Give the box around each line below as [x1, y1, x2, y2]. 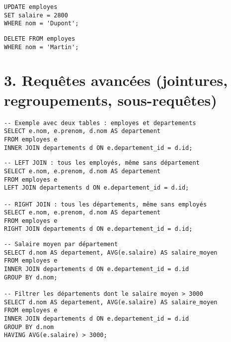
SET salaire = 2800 [4, 11, 68, 19]
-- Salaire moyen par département [4, 241, 118, 248]
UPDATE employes [4, 3, 58, 10]
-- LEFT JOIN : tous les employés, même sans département [4, 159, 200, 167]
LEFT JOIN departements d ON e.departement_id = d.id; [4, 184, 189, 192]
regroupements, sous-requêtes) [4, 89, 217, 110]
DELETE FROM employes [4, 35, 76, 42]
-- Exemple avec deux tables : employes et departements [4, 119, 196, 127]
